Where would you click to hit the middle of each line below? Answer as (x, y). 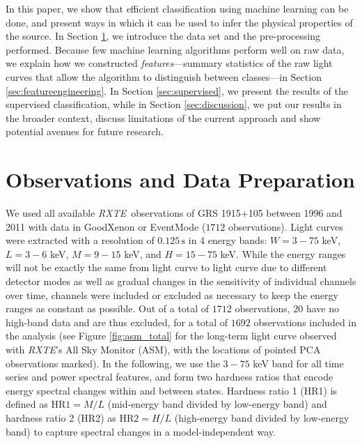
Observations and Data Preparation (180, 179)
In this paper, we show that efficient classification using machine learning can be (177, 8)
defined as (27, 404)
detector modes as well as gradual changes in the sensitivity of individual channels (181, 281)
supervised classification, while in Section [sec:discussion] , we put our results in (174, 104)
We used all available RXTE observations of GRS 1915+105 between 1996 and (174, 213)
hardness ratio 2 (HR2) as (61, 417)
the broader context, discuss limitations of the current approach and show (163, 117)
